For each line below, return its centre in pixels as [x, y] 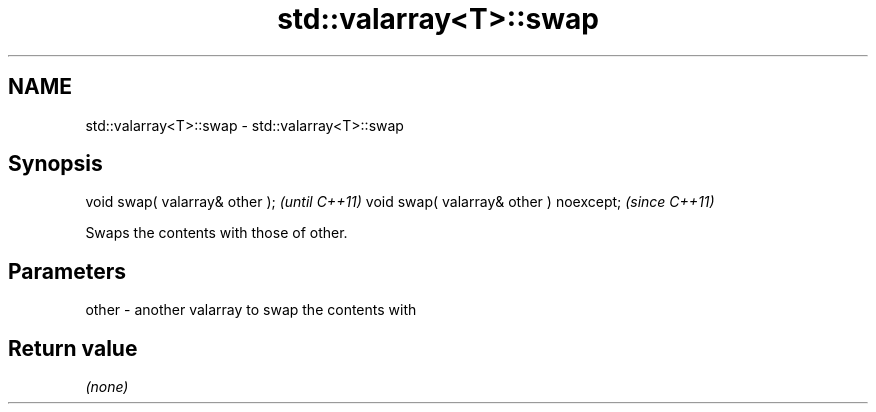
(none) [107, 387]
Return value [73, 348]
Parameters [67, 271]
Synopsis [55, 164]
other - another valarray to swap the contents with [251, 310]
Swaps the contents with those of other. [216, 233]
